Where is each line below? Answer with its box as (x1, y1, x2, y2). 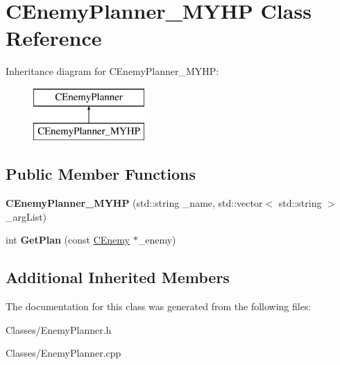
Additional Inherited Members (6, 266, 230, 288)
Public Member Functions (6, 163, 196, 185)
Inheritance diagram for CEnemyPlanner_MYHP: (6, 64, 219, 78)
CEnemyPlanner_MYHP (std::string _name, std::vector (6, 196, 263, 210)
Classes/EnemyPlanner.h (6, 322, 112, 337)
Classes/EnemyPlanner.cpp (6, 346, 121, 360)
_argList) (6, 209, 47, 223)
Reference (6, 24, 102, 52)
